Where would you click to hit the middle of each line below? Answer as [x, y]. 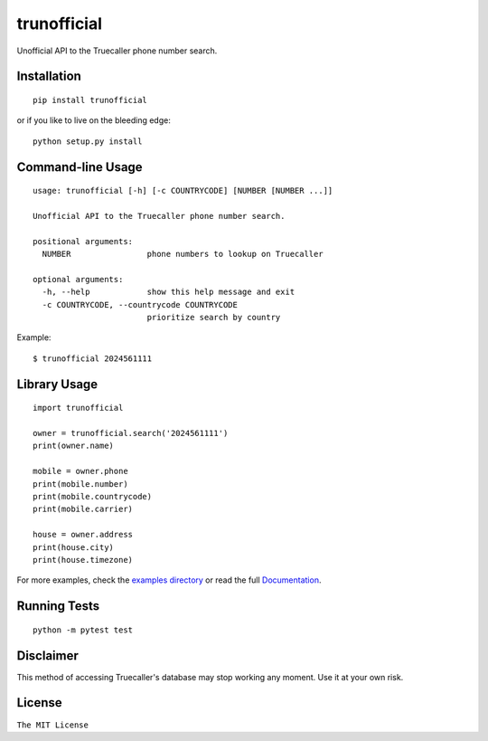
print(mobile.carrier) [83, 509]
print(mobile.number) [80, 484]
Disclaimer [47, 655]
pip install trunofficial [90, 100]
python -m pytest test [83, 630]
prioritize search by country [214, 318]
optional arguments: [78, 279]
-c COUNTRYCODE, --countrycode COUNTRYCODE [140, 304]
